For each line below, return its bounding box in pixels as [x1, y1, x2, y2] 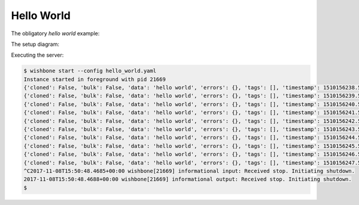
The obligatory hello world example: [11, 30, 100, 37]
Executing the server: [11, 51, 64, 59]
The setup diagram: [11, 41, 60, 48]
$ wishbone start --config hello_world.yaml [23, 67, 157, 74]
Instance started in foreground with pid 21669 [23, 76, 166, 83]
